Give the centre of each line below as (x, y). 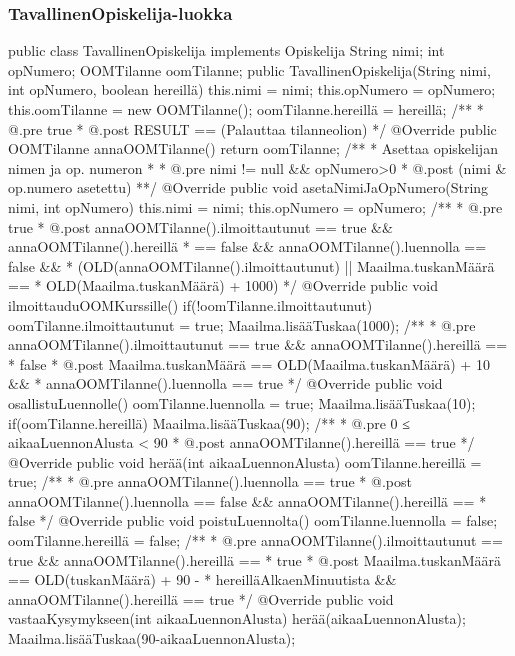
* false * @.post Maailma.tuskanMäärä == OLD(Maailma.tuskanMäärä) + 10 (249, 363)
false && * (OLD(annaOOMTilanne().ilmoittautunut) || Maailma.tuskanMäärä (251, 265)
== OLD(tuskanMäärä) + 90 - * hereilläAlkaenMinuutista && (202, 579)
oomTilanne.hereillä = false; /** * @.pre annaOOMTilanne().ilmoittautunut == (255, 540)
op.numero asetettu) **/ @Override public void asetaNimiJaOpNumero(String (248, 187)
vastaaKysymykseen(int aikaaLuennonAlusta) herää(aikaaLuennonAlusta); (237, 618)
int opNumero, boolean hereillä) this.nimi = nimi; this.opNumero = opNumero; (252, 89)
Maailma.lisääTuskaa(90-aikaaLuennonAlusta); (152, 638)
